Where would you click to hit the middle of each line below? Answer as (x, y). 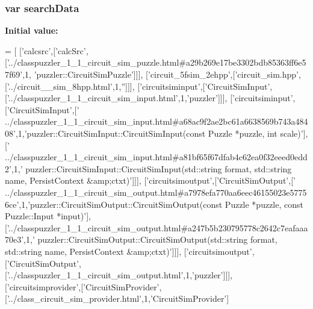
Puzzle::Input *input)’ (46, 216)
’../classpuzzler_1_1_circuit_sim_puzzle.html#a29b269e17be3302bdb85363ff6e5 (156, 62)
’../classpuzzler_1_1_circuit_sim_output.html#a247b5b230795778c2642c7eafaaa (157, 227)
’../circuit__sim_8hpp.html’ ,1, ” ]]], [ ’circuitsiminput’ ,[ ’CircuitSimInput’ (138, 86)
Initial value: (32, 30)
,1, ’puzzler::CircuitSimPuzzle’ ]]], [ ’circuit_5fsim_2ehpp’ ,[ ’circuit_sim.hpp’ (160, 74)
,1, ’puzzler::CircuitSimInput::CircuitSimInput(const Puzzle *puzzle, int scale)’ (159, 133)
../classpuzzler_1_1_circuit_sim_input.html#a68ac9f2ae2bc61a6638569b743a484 (156, 121)
